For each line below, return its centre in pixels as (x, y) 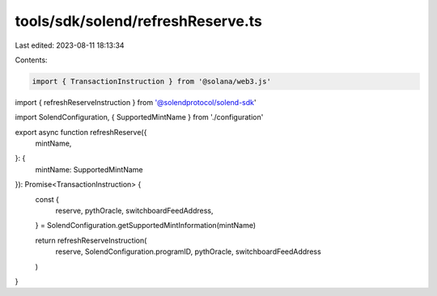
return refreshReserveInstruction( (91, 240)
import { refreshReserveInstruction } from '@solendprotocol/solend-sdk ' (136, 102)
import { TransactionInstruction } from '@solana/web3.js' (151, 81)
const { (47, 199)
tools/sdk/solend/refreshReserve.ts (139, 21)
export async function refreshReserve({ (81, 132)
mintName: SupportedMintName (89, 169)
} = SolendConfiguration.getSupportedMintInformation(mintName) (146, 226)
